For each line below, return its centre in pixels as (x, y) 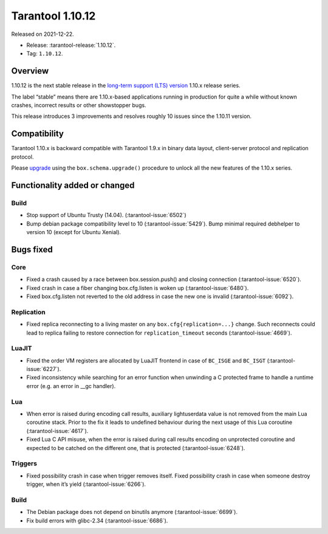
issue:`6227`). (44, 369)
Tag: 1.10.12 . (45, 54)
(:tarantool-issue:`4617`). (57, 431)
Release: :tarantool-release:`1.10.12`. (71, 45)
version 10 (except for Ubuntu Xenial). (74, 232)
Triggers (24, 463)
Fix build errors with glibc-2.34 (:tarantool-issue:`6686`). (97, 521)
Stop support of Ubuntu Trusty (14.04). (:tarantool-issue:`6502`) (106, 215)
